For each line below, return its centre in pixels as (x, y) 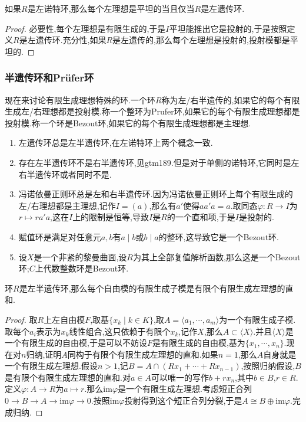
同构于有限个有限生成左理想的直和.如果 (143, 354)
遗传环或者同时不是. (73, 174)
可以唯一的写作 (180, 377)
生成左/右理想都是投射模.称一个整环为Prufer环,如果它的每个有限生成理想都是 (152, 111)
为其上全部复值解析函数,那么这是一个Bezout (217, 256)
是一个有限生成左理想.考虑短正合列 (185, 389)
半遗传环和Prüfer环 (49, 78)
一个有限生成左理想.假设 (51, 366)
